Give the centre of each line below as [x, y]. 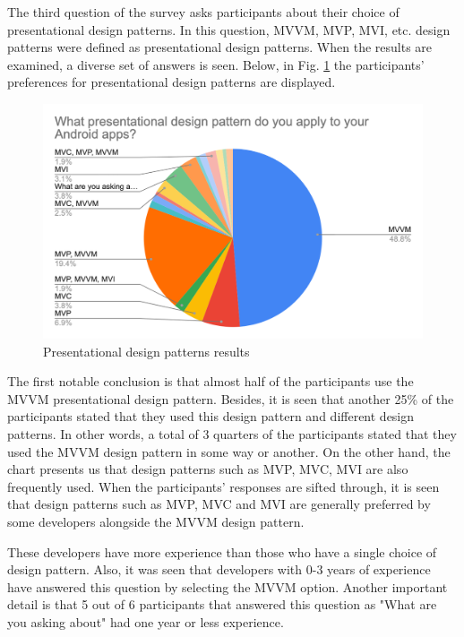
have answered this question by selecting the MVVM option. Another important [228, 586]
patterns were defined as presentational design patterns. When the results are [220, 47]
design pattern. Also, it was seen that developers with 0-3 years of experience [219, 569]
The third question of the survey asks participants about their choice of [203, 12]
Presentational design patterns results [146, 351]
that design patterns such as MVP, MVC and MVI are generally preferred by [219, 504]
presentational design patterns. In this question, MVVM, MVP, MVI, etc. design [229, 29]
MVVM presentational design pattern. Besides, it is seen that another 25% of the [231, 398]
